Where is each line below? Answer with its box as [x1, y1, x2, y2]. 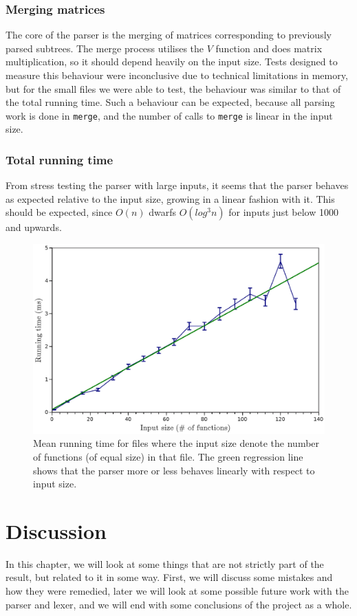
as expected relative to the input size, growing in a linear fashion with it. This [6, 191, 335, 206]
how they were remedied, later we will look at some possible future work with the [6, 584, 349, 598]
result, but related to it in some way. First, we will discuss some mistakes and [6, 570, 333, 584]
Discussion [6, 516, 107, 544]
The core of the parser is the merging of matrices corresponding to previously [6, 27, 332, 42]
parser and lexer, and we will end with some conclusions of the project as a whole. [6, 597, 352, 611]
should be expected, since [6, 205, 113, 219]
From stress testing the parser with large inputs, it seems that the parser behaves [6, 178, 349, 192]
